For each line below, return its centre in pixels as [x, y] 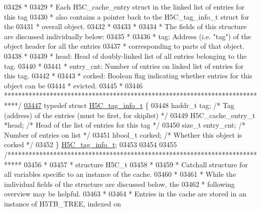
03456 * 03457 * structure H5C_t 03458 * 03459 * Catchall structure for [136, 164]
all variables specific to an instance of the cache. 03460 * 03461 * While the [120, 174]
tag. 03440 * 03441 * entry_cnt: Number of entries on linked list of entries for [124, 66]
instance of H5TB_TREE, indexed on [63, 203]
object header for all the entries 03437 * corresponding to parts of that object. [124, 46]
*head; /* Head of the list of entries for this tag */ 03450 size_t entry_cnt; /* [125, 125]
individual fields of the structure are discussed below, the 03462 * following [119, 184]
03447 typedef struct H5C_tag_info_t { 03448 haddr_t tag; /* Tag [129, 105]
